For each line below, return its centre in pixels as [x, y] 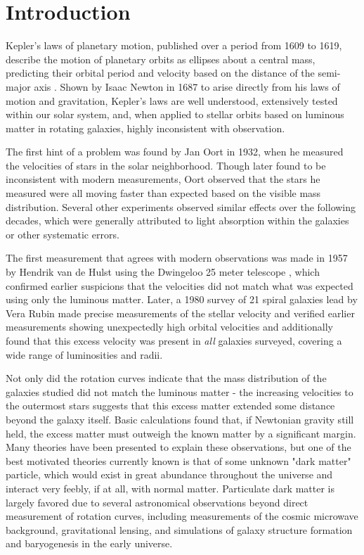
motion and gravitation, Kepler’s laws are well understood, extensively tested [172, 100]
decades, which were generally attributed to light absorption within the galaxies [177, 221]
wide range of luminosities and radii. [84, 354]
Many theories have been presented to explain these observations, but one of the [178, 447]
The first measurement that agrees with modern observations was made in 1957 [177, 258]
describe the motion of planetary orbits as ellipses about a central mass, [161, 59]
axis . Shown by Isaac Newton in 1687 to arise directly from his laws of [187, 86]
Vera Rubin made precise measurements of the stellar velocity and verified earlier [180, 313]
